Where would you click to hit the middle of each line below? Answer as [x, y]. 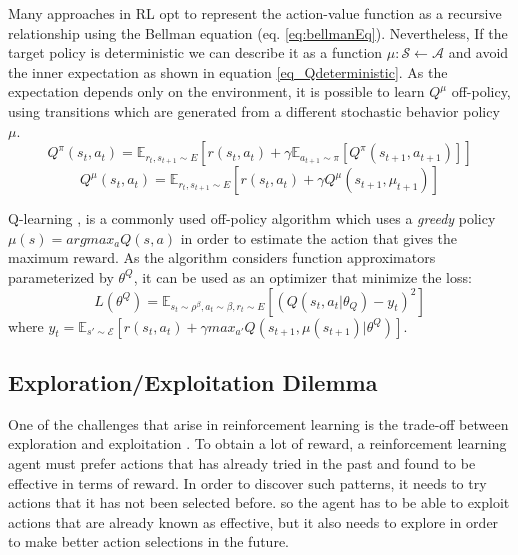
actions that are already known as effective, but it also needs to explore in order [253, 521]
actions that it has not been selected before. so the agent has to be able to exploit [259, 502]
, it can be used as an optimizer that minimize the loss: [302, 276]
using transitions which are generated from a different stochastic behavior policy [254, 110]
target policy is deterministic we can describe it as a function [195, 52]
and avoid [478, 52]
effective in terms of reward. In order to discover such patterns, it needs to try [247, 482]
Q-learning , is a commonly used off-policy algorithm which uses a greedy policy [252, 218]
